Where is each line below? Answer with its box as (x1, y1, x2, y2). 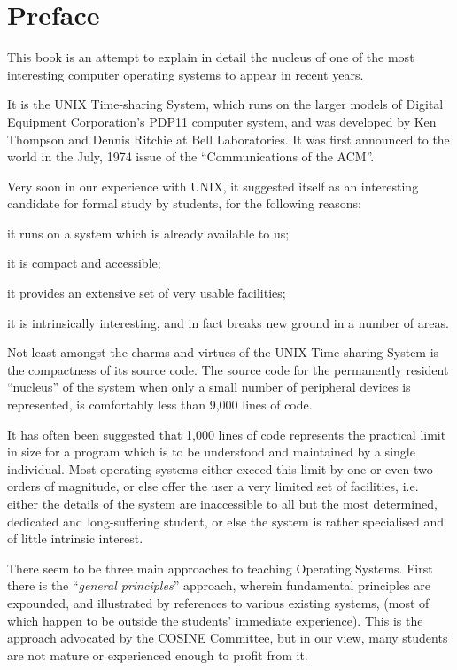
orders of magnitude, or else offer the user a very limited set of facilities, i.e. (7, 477, 419, 495)
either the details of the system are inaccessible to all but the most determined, (7, 495, 438, 512)
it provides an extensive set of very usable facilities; (7, 284, 286, 302)
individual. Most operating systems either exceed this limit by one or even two (7, 459, 433, 478)
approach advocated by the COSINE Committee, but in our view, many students (7, 628, 448, 647)
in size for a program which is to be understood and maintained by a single (7, 442, 415, 461)
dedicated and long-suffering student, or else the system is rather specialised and (7, 511, 445, 530)
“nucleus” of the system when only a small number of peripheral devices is (7, 378, 411, 396)
